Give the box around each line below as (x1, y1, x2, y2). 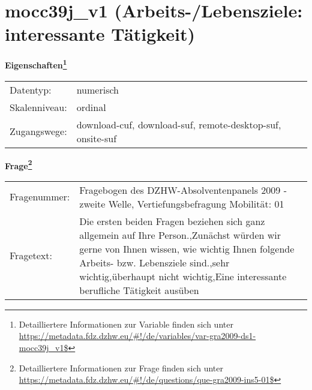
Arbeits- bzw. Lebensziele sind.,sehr (79, 255, 230, 269)
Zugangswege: (10, 124, 67, 139)
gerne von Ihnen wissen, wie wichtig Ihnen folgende (79, 241, 295, 256)
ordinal (76, 100, 106, 114)
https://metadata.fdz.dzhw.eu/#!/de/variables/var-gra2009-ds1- (19, 329, 256, 342)
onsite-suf (76, 131, 117, 145)
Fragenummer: (10, 190, 70, 204)
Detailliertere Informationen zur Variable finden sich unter (19, 317, 233, 330)
